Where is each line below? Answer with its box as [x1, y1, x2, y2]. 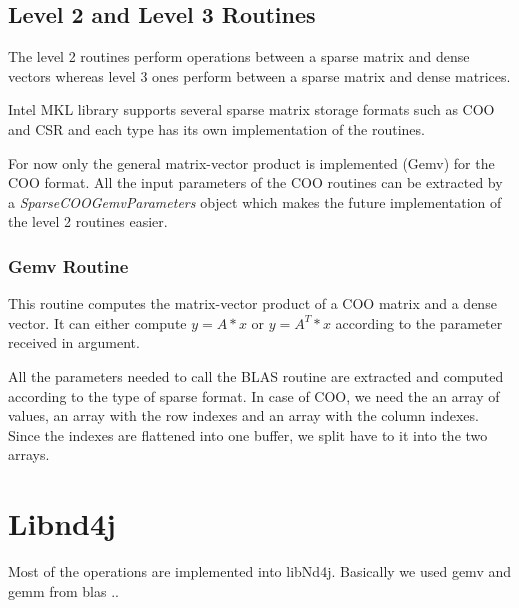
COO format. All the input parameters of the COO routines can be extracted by [8, 172, 503, 193]
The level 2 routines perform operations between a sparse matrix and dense [8, 46, 470, 67]
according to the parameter [335, 312, 503, 333]
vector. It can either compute [8, 312, 187, 333]
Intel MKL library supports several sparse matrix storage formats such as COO [8, 99, 495, 120]
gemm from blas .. [8, 580, 119, 601]
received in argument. [8, 332, 140, 353]
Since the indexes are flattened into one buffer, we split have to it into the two [8, 424, 488, 445]
